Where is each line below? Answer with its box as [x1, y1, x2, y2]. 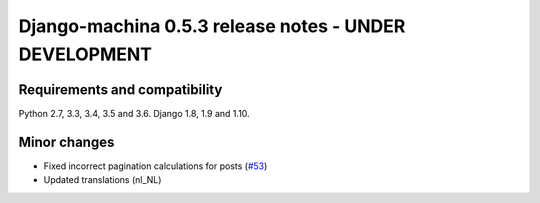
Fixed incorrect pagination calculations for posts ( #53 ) [43, 160, 268, 172]
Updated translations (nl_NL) [43, 174, 162, 186]
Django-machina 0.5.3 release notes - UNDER [18, 15, 406, 37]
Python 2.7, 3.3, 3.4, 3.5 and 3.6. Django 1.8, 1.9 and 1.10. [18, 107, 250, 119]
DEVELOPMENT [18, 43, 153, 65]
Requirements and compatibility [18, 81, 223, 98]
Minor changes [18, 133, 115, 150]
